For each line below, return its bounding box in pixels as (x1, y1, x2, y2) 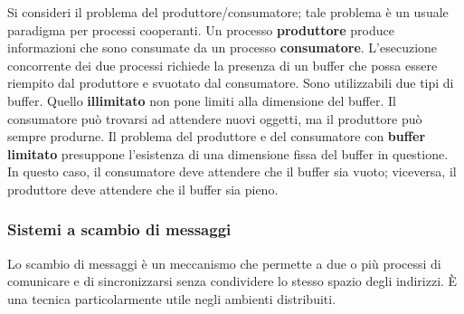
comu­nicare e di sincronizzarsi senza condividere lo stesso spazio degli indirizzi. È (7, 271, 458, 290)
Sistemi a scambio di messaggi (7, 218, 232, 241)
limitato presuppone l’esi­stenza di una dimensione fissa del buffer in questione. (7, 144, 449, 163)
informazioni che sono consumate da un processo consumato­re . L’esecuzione (7, 38, 438, 57)
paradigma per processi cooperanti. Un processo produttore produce (7, 20, 394, 39)
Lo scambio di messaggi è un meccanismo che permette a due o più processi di (7, 253, 441, 272)
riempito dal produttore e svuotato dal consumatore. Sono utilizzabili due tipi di (7, 73, 454, 92)
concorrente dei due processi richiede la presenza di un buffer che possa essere (7, 55, 438, 74)
